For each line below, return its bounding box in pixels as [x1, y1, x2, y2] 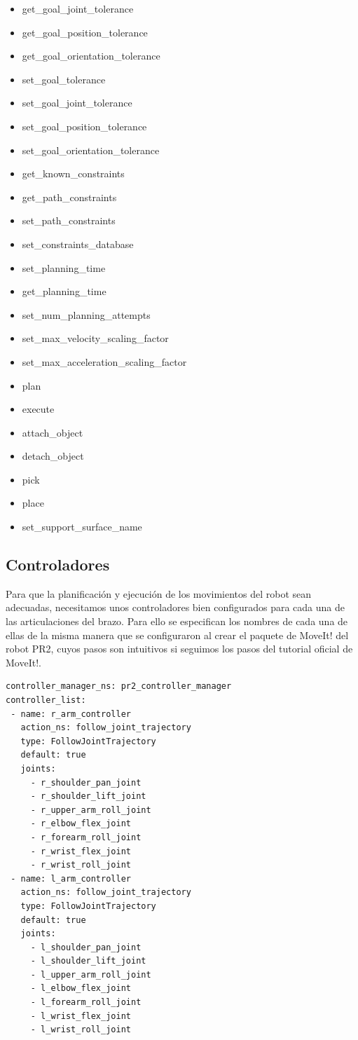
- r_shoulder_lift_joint [30, 791, 146, 802]
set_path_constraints [22, 213, 116, 228]
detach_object [22, 449, 84, 463]
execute [22, 402, 55, 416]
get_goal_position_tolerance [22, 25, 148, 39]
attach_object [22, 425, 83, 439]
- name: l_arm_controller [11, 873, 131, 884]
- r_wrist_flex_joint [30, 846, 131, 856]
